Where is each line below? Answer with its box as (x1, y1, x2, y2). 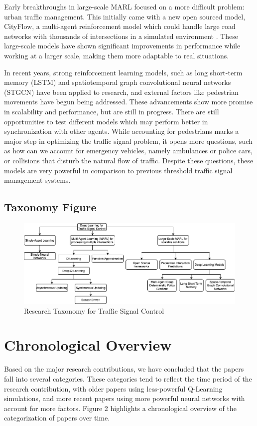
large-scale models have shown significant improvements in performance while (4, 40, 241, 51)
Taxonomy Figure (4, 199, 97, 215)
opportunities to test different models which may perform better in (4, 116, 208, 126)
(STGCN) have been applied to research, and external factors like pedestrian (4, 86, 239, 97)
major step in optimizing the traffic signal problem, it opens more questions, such (4, 135, 253, 146)
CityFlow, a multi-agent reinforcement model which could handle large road (4, 21, 236, 31)
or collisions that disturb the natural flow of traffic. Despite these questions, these (4, 155, 254, 165)
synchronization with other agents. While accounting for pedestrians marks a (4, 126, 239, 136)
